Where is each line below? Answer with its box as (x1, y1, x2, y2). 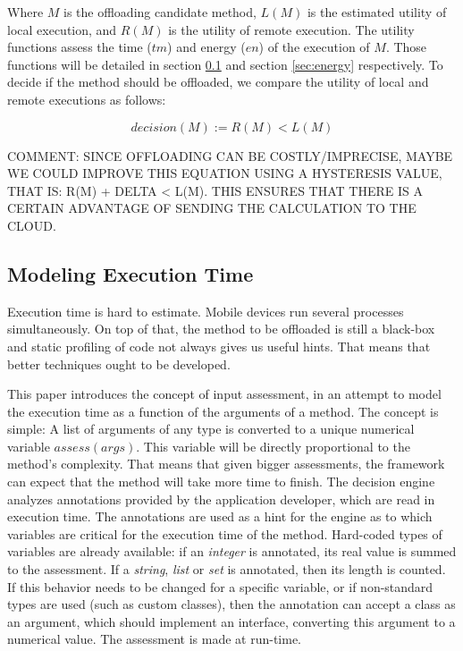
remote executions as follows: (7, 89, 166, 108)
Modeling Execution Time (7, 259, 254, 287)
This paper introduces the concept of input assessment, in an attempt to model (7, 385, 442, 403)
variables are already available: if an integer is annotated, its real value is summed (7, 542, 457, 561)
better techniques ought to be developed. (7, 354, 231, 373)
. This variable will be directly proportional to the (136, 436, 410, 455)
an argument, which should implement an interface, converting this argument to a (7, 612, 456, 630)
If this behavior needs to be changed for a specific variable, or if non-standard (7, 577, 434, 596)
